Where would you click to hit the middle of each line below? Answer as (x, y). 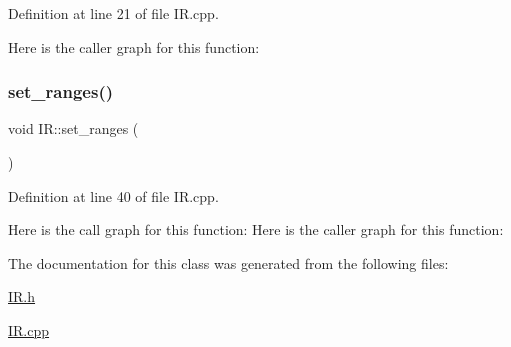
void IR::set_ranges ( (73, 128)
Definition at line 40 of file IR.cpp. (113, 195)
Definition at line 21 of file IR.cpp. (113, 13)
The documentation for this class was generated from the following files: (228, 262)
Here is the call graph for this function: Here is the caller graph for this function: (256, 229)
